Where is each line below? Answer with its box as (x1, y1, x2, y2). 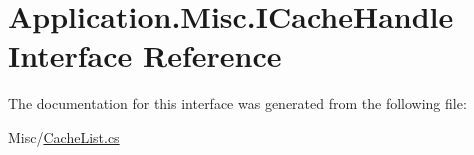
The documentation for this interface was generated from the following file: (8, 93, 467, 114)
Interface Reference (8, 35, 282, 76)
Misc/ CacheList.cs (8, 126, 120, 147)
